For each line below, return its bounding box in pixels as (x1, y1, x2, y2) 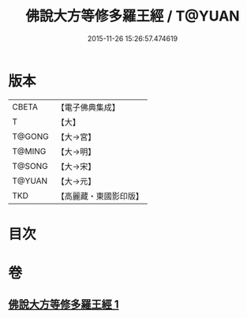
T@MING (12, 145, 47, 156)
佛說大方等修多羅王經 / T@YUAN (25, 7, 240, 25)
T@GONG (12, 131, 49, 142)
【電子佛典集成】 (56, 102, 120, 113)
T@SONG (12, 160, 49, 171)
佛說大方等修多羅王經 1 (8, 297, 120, 312)
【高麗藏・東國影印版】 (56, 190, 144, 201)
